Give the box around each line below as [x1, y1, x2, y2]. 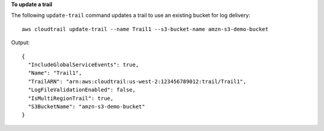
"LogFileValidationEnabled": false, [28, 87, 136, 93]
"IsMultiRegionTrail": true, [28, 95, 114, 102]
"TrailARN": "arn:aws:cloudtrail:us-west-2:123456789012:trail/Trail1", [28, 78, 247, 85]
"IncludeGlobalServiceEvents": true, [28, 61, 139, 68]
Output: [11, 39, 30, 46]
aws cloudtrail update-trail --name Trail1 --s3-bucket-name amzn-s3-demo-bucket [22, 26, 269, 32]
